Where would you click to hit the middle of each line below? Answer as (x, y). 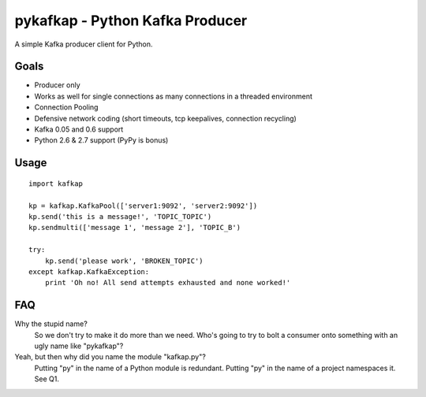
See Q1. (47, 379)
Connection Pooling (66, 107)
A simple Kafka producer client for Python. (84, 44)
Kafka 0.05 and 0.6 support (79, 129)
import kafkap (56, 184)
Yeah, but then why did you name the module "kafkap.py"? (110, 357)
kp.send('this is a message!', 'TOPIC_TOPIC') (120, 216)
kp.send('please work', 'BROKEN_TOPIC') (124, 261)
